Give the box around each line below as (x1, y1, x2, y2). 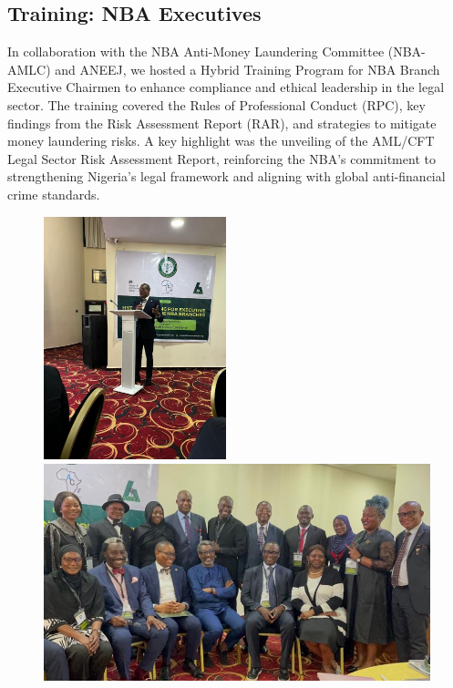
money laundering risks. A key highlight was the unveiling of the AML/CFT (7, 131, 435, 150)
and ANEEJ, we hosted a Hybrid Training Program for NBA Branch (55, 59, 440, 78)
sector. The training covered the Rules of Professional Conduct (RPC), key (7, 95, 426, 114)
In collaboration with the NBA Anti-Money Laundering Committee (7, 42, 385, 61)
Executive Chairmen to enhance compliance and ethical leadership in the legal (7, 77, 445, 97)
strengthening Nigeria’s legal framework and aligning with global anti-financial (7, 167, 446, 186)
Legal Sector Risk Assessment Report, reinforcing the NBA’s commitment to (7, 149, 436, 168)
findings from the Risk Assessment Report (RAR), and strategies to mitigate (7, 113, 437, 132)
